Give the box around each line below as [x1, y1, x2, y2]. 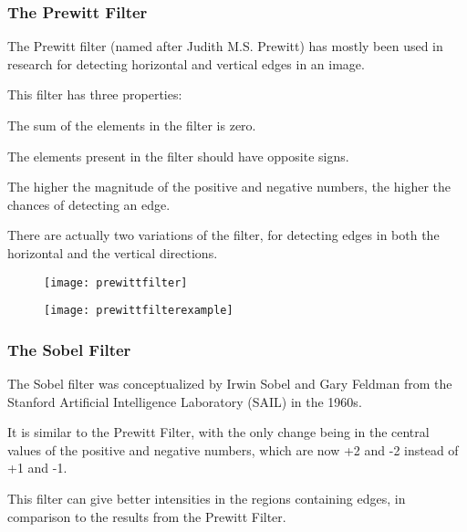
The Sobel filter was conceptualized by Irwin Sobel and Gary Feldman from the [7, 374, 452, 393]
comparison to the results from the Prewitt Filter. [7, 506, 286, 526]
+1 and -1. [7, 458, 67, 477]
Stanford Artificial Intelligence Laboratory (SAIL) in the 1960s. [7, 391, 362, 411]
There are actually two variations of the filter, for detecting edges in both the [7, 225, 440, 245]
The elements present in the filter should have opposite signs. [7, 146, 349, 165]
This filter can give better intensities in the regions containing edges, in [7, 489, 406, 508]
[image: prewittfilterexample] [44, 304, 233, 318]
